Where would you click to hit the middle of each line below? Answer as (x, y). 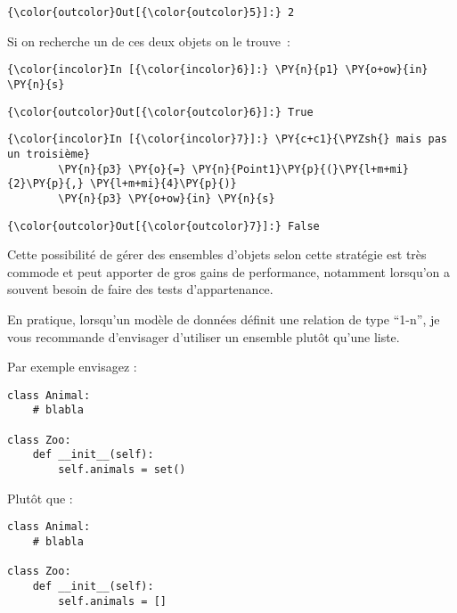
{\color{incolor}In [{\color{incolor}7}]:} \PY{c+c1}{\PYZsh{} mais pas (227, 139)
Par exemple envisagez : (72, 367)
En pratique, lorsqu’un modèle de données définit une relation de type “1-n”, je (224, 319)
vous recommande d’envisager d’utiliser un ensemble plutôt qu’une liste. (204, 336)
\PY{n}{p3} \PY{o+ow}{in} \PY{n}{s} (167, 198)
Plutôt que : (40, 498)
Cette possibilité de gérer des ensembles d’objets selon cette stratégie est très (217, 254)
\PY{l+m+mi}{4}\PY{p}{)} (163, 184)
